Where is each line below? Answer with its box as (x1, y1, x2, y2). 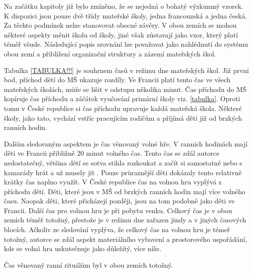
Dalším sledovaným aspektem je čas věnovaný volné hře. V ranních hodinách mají (4, 138, 248, 148)
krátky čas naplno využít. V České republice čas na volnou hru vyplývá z (4, 177, 222, 187)
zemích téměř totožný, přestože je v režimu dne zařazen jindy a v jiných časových (4, 215, 247, 225)
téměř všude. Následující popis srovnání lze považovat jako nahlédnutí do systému (4, 39, 248, 49)
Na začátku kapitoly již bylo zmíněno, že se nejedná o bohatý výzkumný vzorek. (4, 1, 243, 11)
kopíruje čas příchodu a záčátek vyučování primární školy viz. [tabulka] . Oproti (4, 93, 240, 104)
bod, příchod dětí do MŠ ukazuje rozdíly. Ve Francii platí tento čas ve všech (4, 74, 231, 85)
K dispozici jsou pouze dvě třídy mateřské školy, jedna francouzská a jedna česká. (4, 10, 247, 20)
